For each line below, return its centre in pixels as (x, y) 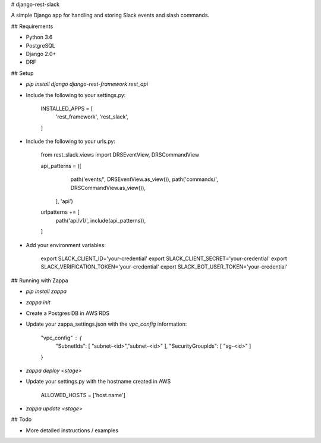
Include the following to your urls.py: (71, 141)
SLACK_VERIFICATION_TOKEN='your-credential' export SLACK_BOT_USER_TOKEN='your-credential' (164, 267)
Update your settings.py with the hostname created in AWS (98, 382)
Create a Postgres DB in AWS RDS (68, 313)
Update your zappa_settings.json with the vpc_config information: (106, 324)
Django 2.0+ (41, 54)
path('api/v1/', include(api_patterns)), (101, 220)
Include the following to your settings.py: (76, 95)
